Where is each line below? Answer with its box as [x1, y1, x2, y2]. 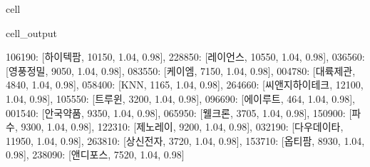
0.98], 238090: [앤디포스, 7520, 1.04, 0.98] [6, 147, 185, 162]
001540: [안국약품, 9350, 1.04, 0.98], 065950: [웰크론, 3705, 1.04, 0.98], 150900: [6, 105, 346, 120]
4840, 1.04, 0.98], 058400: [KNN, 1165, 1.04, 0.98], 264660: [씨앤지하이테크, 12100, [6, 77, 364, 92]
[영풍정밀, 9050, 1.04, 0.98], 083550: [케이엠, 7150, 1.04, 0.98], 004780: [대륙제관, [6, 63, 356, 78]
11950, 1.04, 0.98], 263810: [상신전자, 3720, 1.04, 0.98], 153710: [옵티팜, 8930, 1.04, [6, 133, 365, 148]
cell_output [6, 25, 57, 40]
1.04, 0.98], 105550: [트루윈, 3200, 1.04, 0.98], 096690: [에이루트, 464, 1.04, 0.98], [6, 91, 355, 106]
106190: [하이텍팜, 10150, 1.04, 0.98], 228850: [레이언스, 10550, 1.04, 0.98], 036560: [6, 49, 365, 64]
